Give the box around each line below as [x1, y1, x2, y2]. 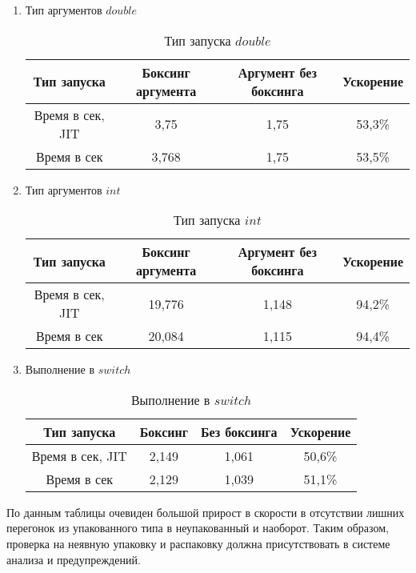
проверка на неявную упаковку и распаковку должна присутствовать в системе [6, 535, 390, 551]
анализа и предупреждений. [6, 551, 141, 567]
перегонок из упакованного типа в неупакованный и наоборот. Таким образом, [6, 519, 389, 536]
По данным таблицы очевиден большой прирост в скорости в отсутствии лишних [6, 503, 405, 520]
